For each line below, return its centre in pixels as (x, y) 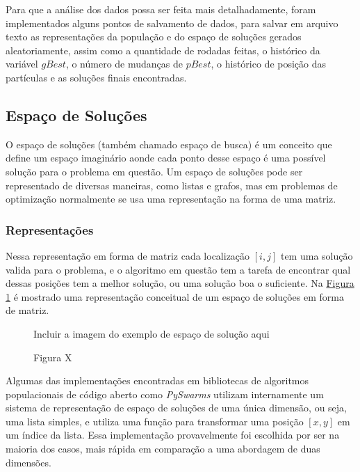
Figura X (53, 357)
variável (22, 64)
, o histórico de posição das (269, 64)
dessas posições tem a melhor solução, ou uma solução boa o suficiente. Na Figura (180, 283)
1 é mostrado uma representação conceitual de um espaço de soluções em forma (175, 296)
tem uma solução (317, 255)
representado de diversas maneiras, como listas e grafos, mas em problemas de (172, 185)
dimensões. (28, 462)
